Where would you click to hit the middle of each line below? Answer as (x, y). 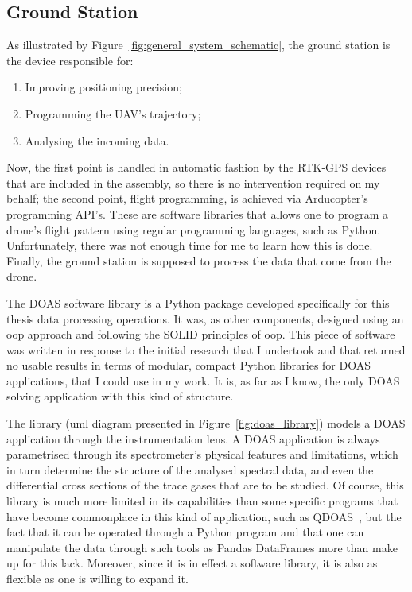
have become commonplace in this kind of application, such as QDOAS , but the (204, 516)
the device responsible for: (70, 60)
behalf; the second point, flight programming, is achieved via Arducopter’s (187, 198)
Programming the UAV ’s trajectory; (113, 113)
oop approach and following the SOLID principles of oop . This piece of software (201, 334)
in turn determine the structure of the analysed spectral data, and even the (190, 469)
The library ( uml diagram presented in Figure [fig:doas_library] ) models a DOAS (206, 423)
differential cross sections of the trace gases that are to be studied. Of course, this (205, 485)
